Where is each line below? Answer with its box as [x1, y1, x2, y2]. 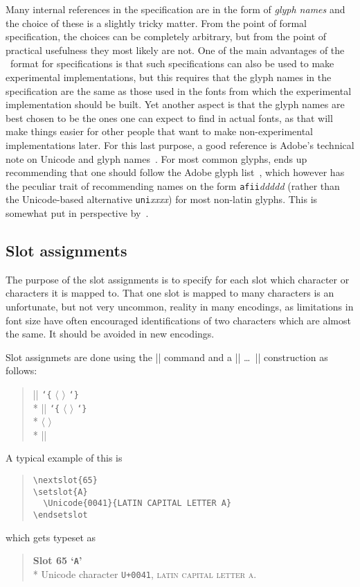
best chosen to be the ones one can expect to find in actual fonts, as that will [6, 110, 333, 125]
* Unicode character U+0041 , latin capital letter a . [33, 566, 257, 581]
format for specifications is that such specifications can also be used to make [10, 56, 334, 71]
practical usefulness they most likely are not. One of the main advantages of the [6, 42, 345, 57]
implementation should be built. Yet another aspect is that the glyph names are [6, 97, 345, 112]
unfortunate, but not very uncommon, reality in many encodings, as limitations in [6, 299, 354, 314]
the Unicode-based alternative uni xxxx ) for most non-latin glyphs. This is [6, 192, 318, 207]
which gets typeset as [6, 529, 96, 544]
